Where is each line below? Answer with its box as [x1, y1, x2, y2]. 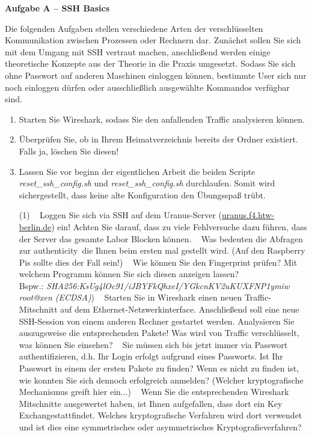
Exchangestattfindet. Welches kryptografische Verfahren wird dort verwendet [19, 409, 302, 421]
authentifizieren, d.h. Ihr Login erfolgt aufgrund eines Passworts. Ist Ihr [19, 350, 283, 362]
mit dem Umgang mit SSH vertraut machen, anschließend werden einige [5, 45, 271, 58]
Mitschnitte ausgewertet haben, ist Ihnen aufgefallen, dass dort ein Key [19, 397, 283, 409]
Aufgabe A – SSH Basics [5, 2, 109, 14]
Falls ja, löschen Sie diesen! [19, 144, 119, 157]
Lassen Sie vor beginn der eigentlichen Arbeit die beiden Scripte [19, 165, 255, 177]
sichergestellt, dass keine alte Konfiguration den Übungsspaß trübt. [19, 188, 266, 201]
